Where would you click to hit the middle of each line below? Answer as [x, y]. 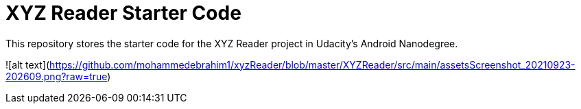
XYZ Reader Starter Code [123, 13]
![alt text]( [28, 64]
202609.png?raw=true [57, 76]
